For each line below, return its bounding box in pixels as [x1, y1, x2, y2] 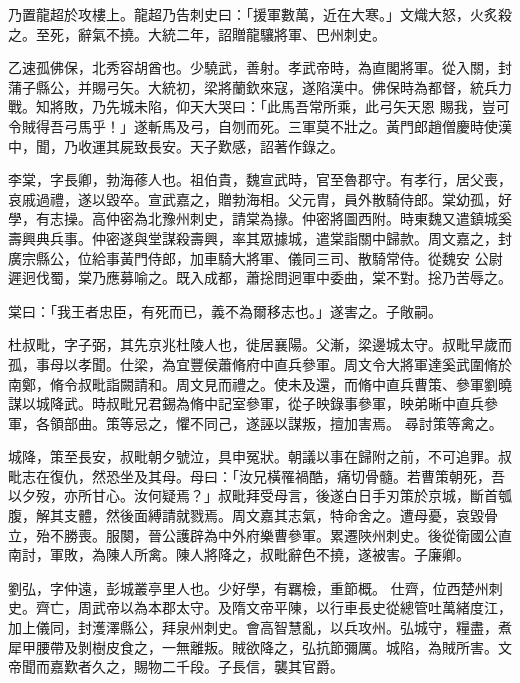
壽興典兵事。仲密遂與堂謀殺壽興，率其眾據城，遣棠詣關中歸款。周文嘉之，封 [8, 227, 512, 248]
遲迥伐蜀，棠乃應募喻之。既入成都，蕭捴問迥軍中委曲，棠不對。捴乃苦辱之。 [8, 267, 512, 288]
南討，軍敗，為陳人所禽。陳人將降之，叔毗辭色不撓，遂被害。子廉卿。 [8, 544, 470, 565]
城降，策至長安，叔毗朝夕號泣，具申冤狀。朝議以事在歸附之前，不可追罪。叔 [8, 446, 512, 467]
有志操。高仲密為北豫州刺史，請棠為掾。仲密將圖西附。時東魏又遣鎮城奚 [35, 208, 512, 229]
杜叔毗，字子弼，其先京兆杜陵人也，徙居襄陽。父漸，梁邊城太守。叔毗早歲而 [8, 334, 512, 355]
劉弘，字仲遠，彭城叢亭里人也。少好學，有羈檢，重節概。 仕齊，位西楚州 [8, 577, 489, 598]
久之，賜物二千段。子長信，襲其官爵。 [91, 656, 344, 677]
